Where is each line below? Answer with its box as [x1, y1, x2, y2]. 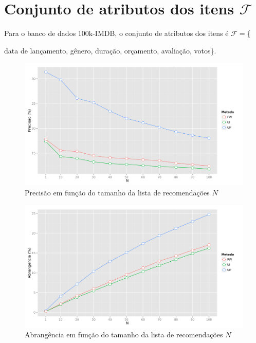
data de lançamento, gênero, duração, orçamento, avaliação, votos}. [4, 45, 216, 56]
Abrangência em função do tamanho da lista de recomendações [25, 329, 223, 340]
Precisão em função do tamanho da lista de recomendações [25, 187, 210, 197]
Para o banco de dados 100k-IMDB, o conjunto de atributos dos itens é [4, 28, 229, 39]
